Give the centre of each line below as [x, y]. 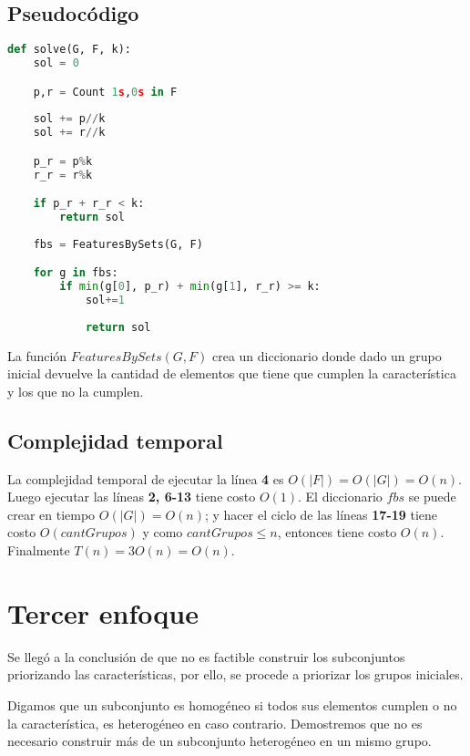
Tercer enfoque [103, 612]
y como [163, 532]
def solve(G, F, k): [70, 50]
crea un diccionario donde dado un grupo [327, 355]
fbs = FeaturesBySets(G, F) [118, 244]
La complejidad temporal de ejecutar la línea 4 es [146, 478]
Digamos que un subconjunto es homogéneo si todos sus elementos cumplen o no [232, 704]
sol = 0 [56, 63]
